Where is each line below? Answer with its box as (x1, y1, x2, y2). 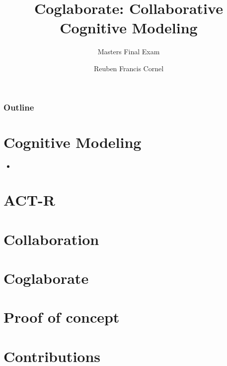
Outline (3, 101, 34, 113)
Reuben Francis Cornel (93, 63, 164, 73)
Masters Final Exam (97, 46, 160, 57)
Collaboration (3, 229, 99, 249)
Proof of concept (3, 307, 120, 327)
